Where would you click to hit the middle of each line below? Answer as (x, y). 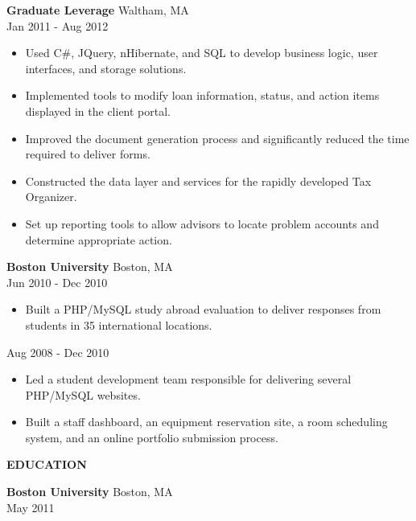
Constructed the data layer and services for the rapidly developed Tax (198, 181)
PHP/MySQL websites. (83, 394)
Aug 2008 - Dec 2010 (58, 352)
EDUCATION (47, 464)
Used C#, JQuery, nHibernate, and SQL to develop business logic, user (202, 53)
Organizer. (51, 197)
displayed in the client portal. (98, 111)
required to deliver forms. (88, 154)
